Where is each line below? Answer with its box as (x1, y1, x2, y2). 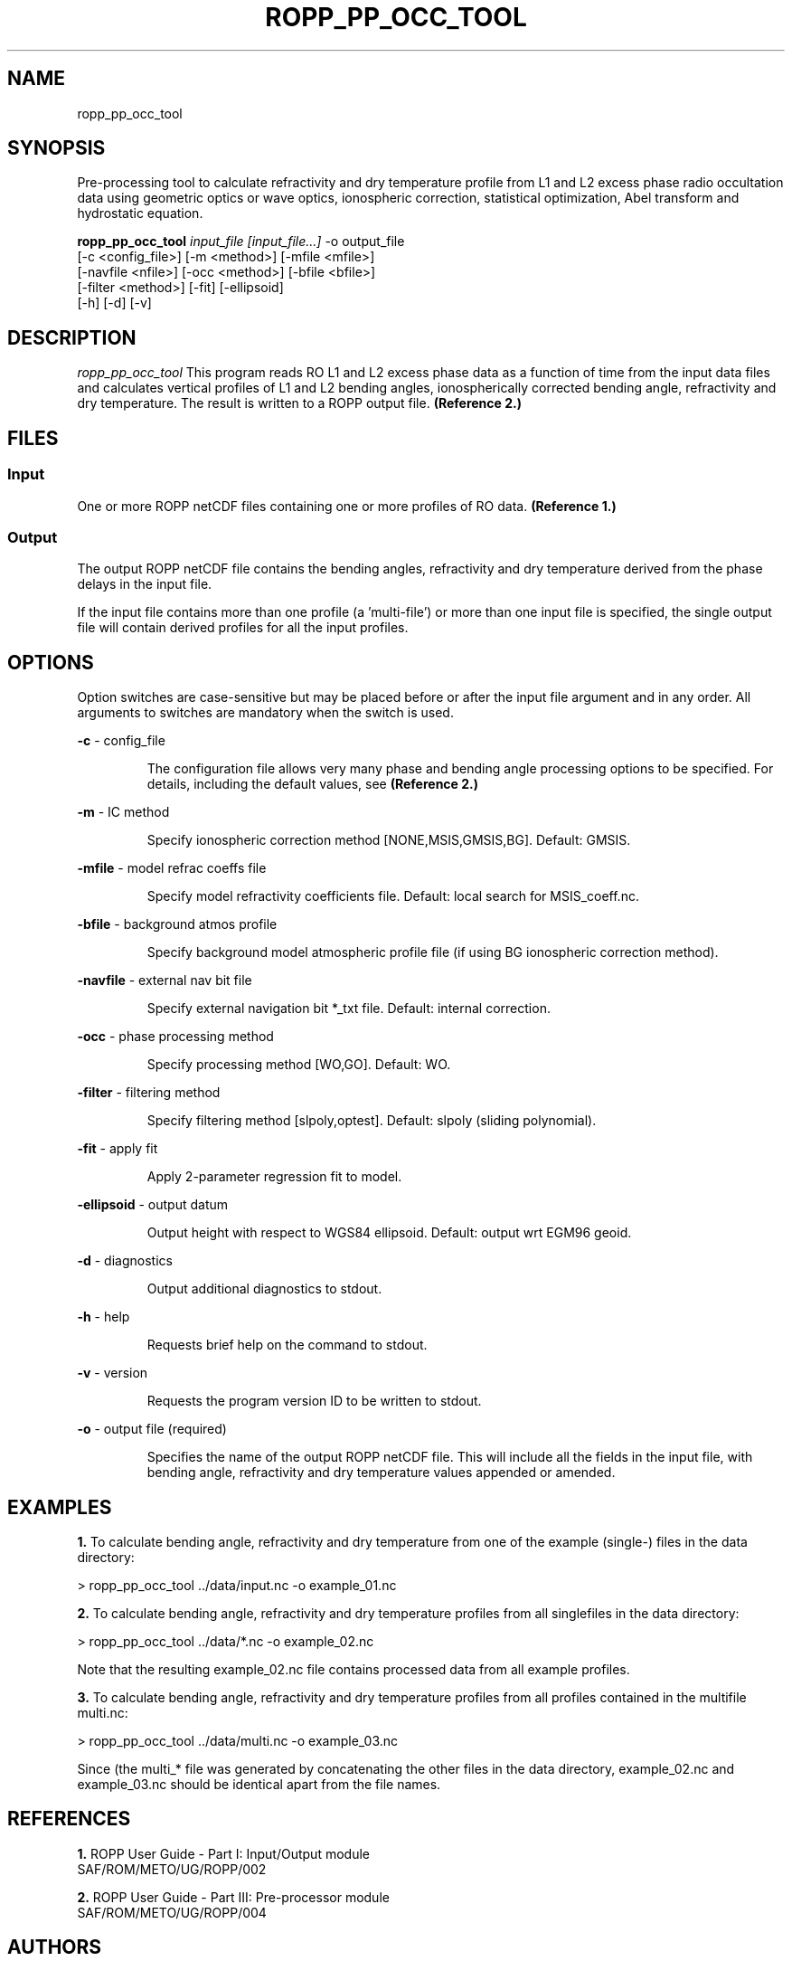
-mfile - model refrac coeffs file (77, 860, 267, 876)
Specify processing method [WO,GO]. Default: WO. (146, 1056, 451, 1073)
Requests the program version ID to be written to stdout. (146, 1393, 482, 1409)
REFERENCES (7, 1807, 131, 1831)
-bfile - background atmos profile (77, 916, 278, 933)
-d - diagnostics (77, 1253, 173, 1269)
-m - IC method (77, 804, 170, 820)
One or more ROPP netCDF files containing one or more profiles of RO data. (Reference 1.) (77, 497, 617, 514)
